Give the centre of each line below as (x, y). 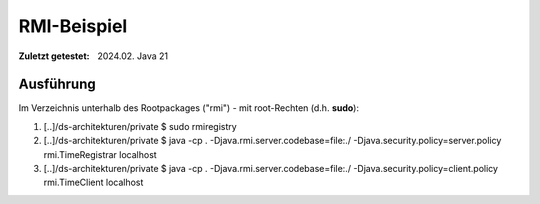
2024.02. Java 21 (133, 56)
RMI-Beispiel (73, 26)
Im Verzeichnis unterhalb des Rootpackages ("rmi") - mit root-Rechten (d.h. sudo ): (189, 108)
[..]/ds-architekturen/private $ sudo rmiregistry (140, 126)
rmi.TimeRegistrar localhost (100, 154)
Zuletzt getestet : (54, 56)
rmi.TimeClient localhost (93, 182)
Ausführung (57, 84)
